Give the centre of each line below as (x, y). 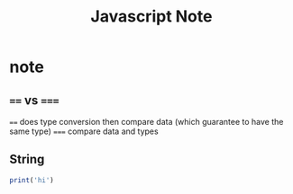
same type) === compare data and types (84, 131)
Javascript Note (151, 17)
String (27, 159)
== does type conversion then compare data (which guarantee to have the (146, 122)
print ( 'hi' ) (32, 180)
